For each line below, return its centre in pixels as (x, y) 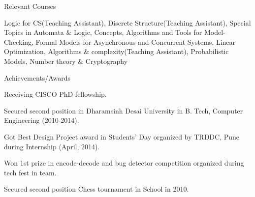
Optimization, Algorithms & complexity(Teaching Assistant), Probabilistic (116, 51)
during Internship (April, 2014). (52, 146)
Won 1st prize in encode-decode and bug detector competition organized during (124, 163)
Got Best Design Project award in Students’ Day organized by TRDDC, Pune (122, 136)
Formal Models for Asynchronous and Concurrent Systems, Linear (136, 42)
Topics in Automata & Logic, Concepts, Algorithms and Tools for (103, 32)
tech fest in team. (30, 172)
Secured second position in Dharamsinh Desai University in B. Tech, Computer (124, 110)
